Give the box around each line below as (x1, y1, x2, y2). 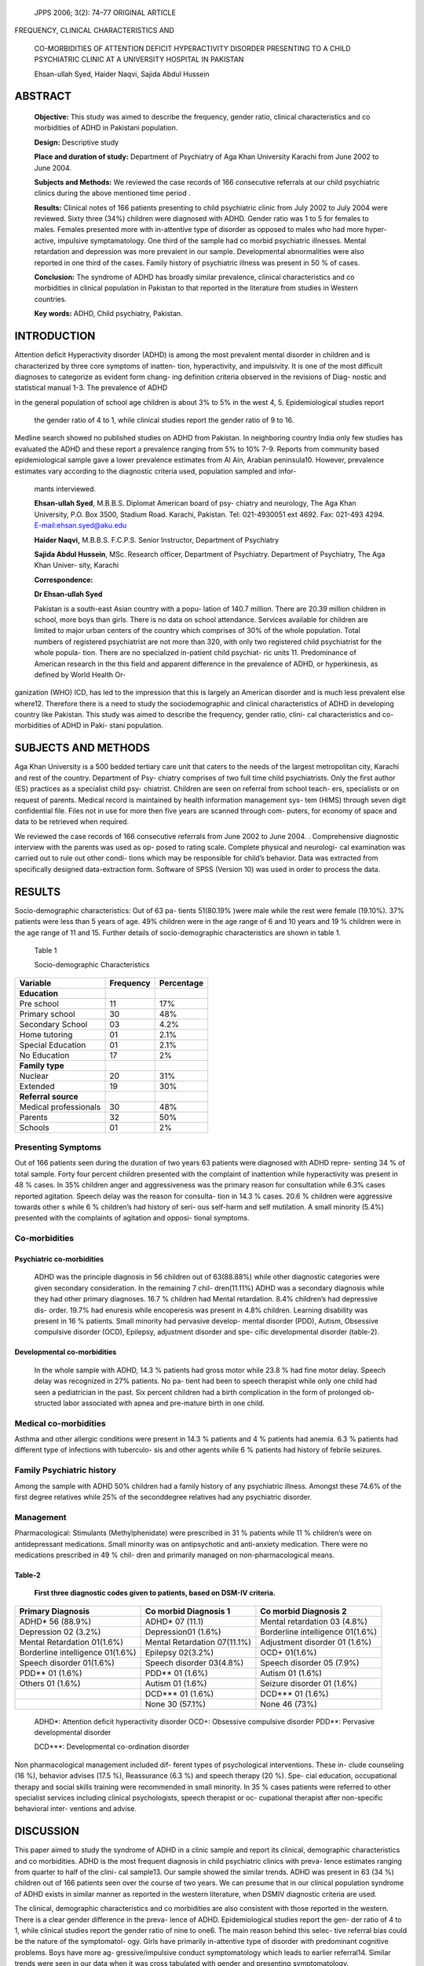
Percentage (159, 977, 204, 989)
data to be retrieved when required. (14, 817, 130, 827)
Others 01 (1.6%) (19, 1677, 82, 1688)
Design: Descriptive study (34, 138, 119, 147)
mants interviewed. (34, 484, 97, 494)
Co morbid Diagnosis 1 (145, 1605, 231, 1616)
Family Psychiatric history (14, 1465, 117, 1476)
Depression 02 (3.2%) (19, 1626, 101, 1637)
